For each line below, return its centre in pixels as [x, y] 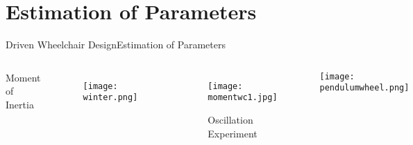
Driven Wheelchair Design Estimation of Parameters [116, 45]
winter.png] [110, 98]
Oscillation [230, 120]
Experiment [233, 133]
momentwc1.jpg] [243, 98]
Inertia [20, 104]
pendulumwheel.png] [364, 88]
